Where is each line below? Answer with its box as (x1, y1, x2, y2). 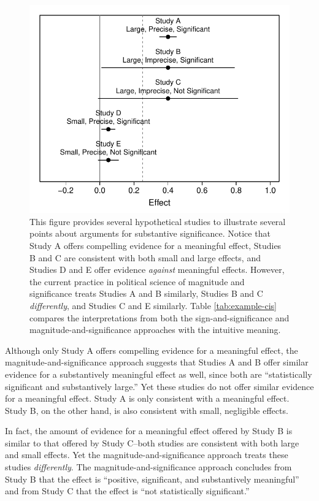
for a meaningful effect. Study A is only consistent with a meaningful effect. (5, 392, 290, 405)
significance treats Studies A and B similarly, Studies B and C (29, 287, 263, 300)
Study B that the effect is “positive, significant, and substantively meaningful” (5, 472, 299, 485)
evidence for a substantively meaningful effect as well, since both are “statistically (5, 367, 312, 380)
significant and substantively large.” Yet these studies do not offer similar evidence (5, 380, 314, 392)
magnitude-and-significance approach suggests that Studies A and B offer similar (5, 356, 309, 369)
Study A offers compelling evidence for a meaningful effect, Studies (29, 239, 282, 251)
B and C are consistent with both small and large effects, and (29, 251, 261, 264)
